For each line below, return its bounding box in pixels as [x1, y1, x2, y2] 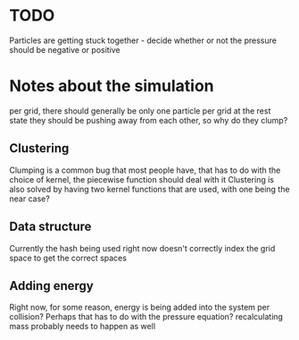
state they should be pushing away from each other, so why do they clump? [9, 115, 288, 125]
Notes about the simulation [9, 76, 214, 97]
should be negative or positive [9, 44, 120, 55]
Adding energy [9, 278, 94, 293]
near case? [9, 193, 51, 204]
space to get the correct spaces [9, 252, 128, 263]
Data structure [9, 219, 92, 234]
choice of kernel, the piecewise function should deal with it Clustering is [9, 174, 275, 184]
